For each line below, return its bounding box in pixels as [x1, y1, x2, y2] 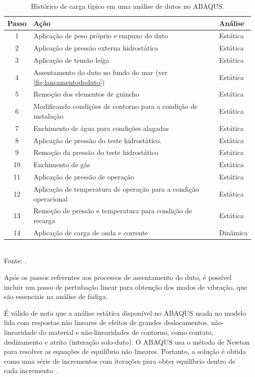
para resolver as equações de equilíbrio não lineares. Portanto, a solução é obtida [4, 346, 246, 356]
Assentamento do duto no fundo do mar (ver [33, 67, 168, 77]
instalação [33, 110, 63, 121]
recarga [33, 215, 55, 225]
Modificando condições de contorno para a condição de [33, 101, 198, 111]
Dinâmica [219, 227, 248, 237]
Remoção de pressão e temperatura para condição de [33, 205, 192, 216]
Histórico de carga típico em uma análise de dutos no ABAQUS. [30, 1, 225, 11]
